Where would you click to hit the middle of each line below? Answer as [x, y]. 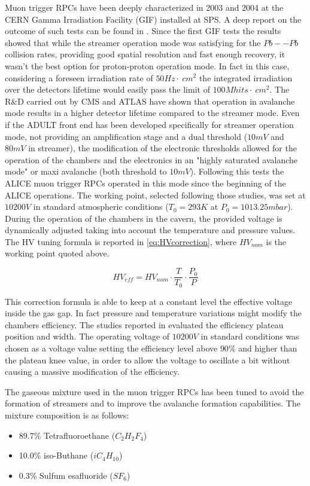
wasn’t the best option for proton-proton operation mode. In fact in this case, [147, 65]
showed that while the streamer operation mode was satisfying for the [133, 42]
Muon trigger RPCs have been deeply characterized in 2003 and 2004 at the [144, 7]
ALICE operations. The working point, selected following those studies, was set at [155, 195]
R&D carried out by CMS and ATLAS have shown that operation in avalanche [150, 101]
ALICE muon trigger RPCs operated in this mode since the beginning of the [145, 183]
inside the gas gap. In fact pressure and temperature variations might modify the [154, 313]
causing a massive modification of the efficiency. [92, 372]
